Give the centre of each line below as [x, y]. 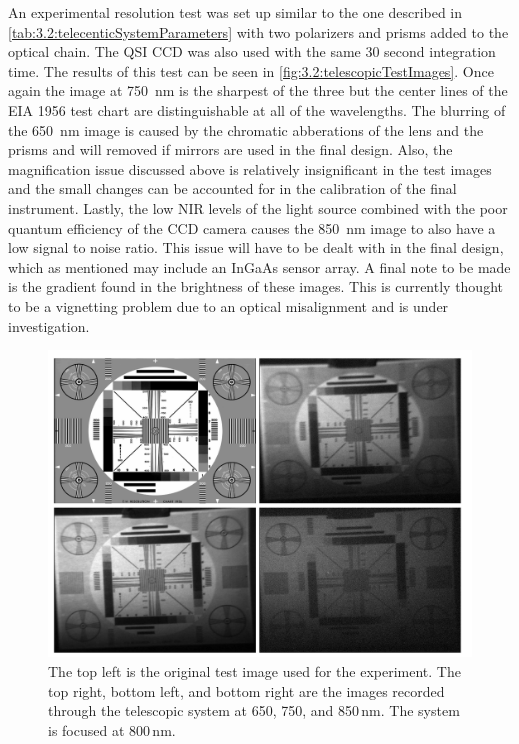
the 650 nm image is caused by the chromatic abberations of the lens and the [246, 129]
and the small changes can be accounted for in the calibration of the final [232, 188]
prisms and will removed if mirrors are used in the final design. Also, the [230, 149]
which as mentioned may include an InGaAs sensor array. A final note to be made [259, 266]
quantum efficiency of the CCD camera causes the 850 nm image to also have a [252, 227]
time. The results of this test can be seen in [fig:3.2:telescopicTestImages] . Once [251, 70]
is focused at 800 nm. [112, 729]
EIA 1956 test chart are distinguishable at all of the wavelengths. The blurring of [257, 109]
